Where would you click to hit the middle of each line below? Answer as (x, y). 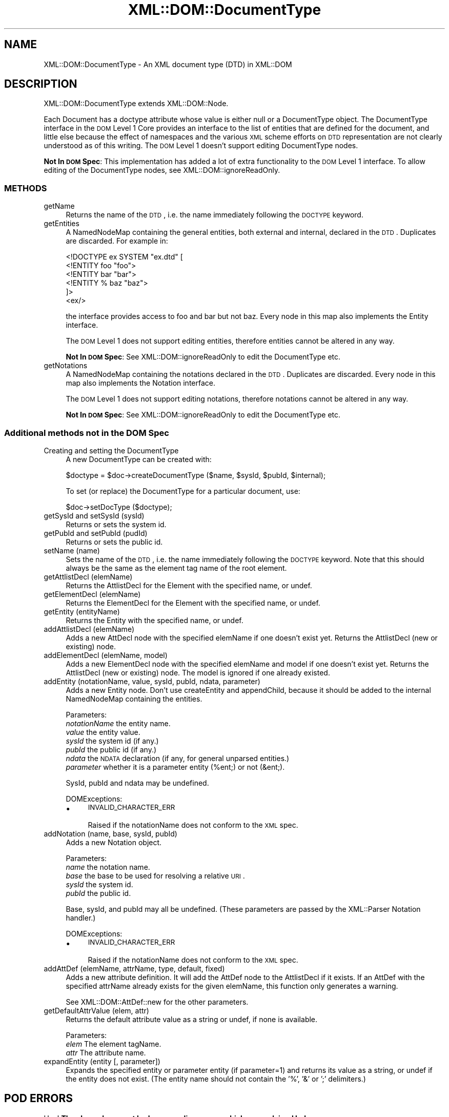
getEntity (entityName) (82, 611)
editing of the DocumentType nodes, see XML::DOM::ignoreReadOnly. (162, 170)
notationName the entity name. (118, 723)
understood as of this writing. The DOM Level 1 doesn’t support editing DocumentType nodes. (201, 146)
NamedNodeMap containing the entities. (134, 699)
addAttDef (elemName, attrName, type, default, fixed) (134, 968)
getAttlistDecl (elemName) (88, 576)
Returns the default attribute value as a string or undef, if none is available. (192, 1019)
